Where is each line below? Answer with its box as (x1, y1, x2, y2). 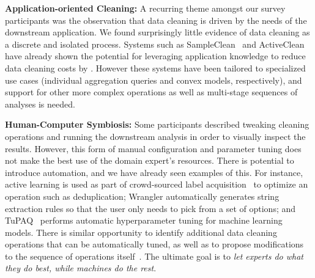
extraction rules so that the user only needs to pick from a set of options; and (5, 202, 296, 214)
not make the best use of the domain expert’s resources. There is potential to (5, 154, 294, 167)
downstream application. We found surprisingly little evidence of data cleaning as (5, 26, 310, 38)
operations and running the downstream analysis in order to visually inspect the (5, 130, 306, 142)
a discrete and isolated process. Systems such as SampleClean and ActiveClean (5, 37, 305, 50)
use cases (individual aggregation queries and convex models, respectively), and (5, 73, 302, 86)
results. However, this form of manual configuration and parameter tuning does (5, 142, 302, 155)
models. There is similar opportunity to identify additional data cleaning (5, 225, 277, 238)
